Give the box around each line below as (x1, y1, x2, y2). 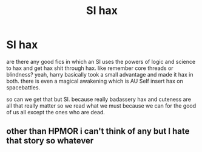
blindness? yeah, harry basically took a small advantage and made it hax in (6, 71, 194, 78)
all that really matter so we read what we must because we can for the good (6, 102, 197, 109)
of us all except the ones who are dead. (6, 108, 105, 116)
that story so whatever (6, 136, 94, 146)
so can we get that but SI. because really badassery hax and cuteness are (6, 95, 191, 103)
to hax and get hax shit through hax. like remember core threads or (6, 64, 174, 72)
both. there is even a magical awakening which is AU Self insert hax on (6, 77, 183, 85)
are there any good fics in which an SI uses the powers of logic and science (6, 58, 196, 65)
